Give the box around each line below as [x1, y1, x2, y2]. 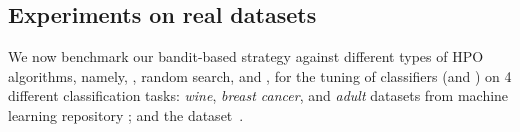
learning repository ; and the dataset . [8, 104, 244, 125]
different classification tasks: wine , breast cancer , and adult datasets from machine [8, 85, 509, 106]
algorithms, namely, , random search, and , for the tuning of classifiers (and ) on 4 [8, 65, 512, 86]
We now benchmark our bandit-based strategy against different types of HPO [8, 46, 484, 67]
